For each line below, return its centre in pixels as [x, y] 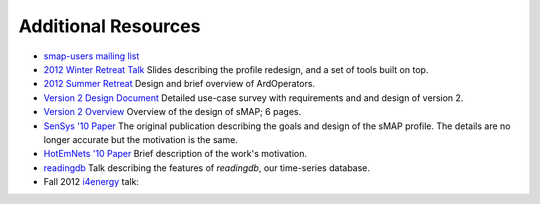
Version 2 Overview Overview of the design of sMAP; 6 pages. [172, 112]
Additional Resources [109, 26]
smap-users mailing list [91, 56]
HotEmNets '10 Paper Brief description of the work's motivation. [175, 154]
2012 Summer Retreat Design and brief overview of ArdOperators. [179, 84]
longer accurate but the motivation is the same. [141, 139]
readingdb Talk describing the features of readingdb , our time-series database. [206, 167]
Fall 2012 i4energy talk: [91, 182]
